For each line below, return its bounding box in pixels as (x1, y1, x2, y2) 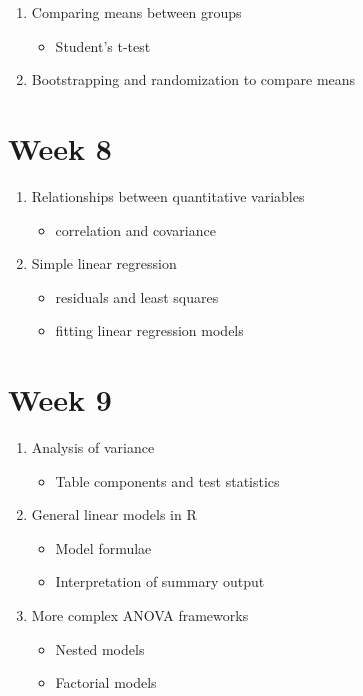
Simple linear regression (31, 253, 177, 274)
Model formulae (55, 537, 152, 558)
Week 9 (8, 379, 112, 420)
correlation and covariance (55, 219, 216, 240)
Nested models (55, 638, 145, 659)
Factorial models (55, 672, 157, 693)
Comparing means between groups (31, 2, 242, 22)
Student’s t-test (55, 35, 151, 56)
